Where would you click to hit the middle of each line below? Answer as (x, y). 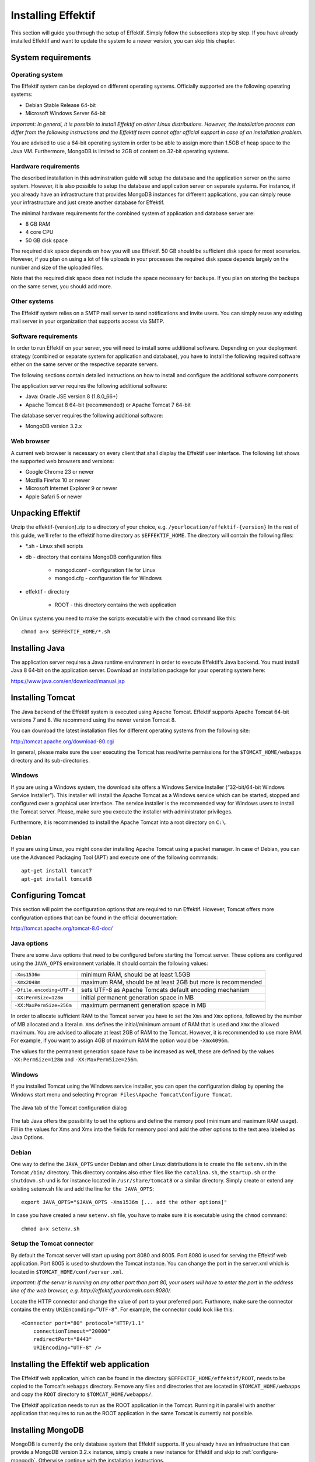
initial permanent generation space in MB (137, 998)
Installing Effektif (53, 15)
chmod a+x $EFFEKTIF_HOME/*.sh (66, 631)
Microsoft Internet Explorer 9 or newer (71, 488)
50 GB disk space (47, 240)
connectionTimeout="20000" (72, 1331)
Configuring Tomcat (48, 896)
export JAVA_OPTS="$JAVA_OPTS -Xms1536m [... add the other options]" (124, 1202)
